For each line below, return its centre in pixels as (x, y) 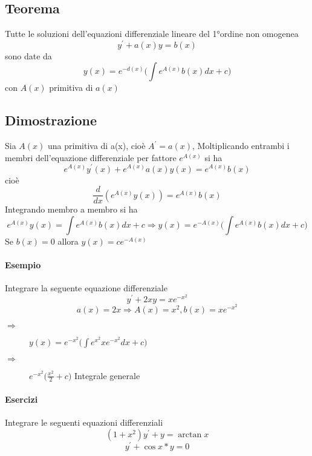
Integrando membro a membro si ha (71, 209)
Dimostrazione (51, 120)
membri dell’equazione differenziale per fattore (91, 157)
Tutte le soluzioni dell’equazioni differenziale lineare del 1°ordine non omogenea (152, 34)
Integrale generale (107, 375)
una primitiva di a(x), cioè (96, 146)
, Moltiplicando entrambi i (241, 146)
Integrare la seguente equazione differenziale (86, 288)
